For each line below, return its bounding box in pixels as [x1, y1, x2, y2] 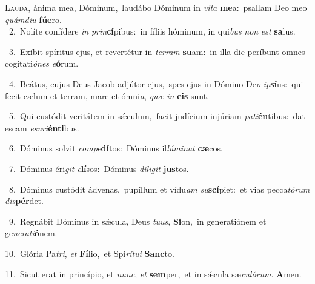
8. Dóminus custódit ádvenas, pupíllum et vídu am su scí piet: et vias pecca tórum [8, 182, 310, 195]
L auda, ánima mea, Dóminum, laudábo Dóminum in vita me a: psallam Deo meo [5, 1, 307, 13]
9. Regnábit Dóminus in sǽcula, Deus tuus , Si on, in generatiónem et [8, 214, 267, 227]
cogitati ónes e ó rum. [5, 57, 79, 70]
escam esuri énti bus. [5, 121, 79, 134]
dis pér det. [5, 194, 44, 207]
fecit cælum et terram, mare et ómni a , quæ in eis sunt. [5, 89, 210, 102]
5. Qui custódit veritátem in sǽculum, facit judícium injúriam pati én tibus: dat [8, 110, 305, 122]
